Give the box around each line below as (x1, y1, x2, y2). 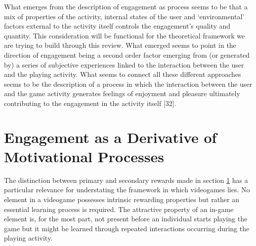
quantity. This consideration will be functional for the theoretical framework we (4, 30, 245, 40)
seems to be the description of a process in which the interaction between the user (4, 78, 253, 89)
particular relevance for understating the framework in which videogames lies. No (4, 184, 250, 195)
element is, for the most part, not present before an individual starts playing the (4, 213, 248, 224)
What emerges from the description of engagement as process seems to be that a (4, 1, 248, 11)
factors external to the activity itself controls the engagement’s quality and (4, 21, 231, 31)
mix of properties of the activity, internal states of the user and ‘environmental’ (4, 11, 245, 21)
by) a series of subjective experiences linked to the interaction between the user (4, 59, 244, 70)
